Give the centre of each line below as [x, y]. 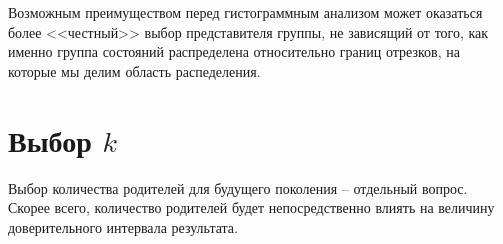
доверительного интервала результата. [123, 226]
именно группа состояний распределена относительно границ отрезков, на [234, 51]
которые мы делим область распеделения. [134, 70]
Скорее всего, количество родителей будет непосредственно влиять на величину [251, 207]
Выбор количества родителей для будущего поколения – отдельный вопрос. [238, 187]
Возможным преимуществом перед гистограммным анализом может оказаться [245, 12]
